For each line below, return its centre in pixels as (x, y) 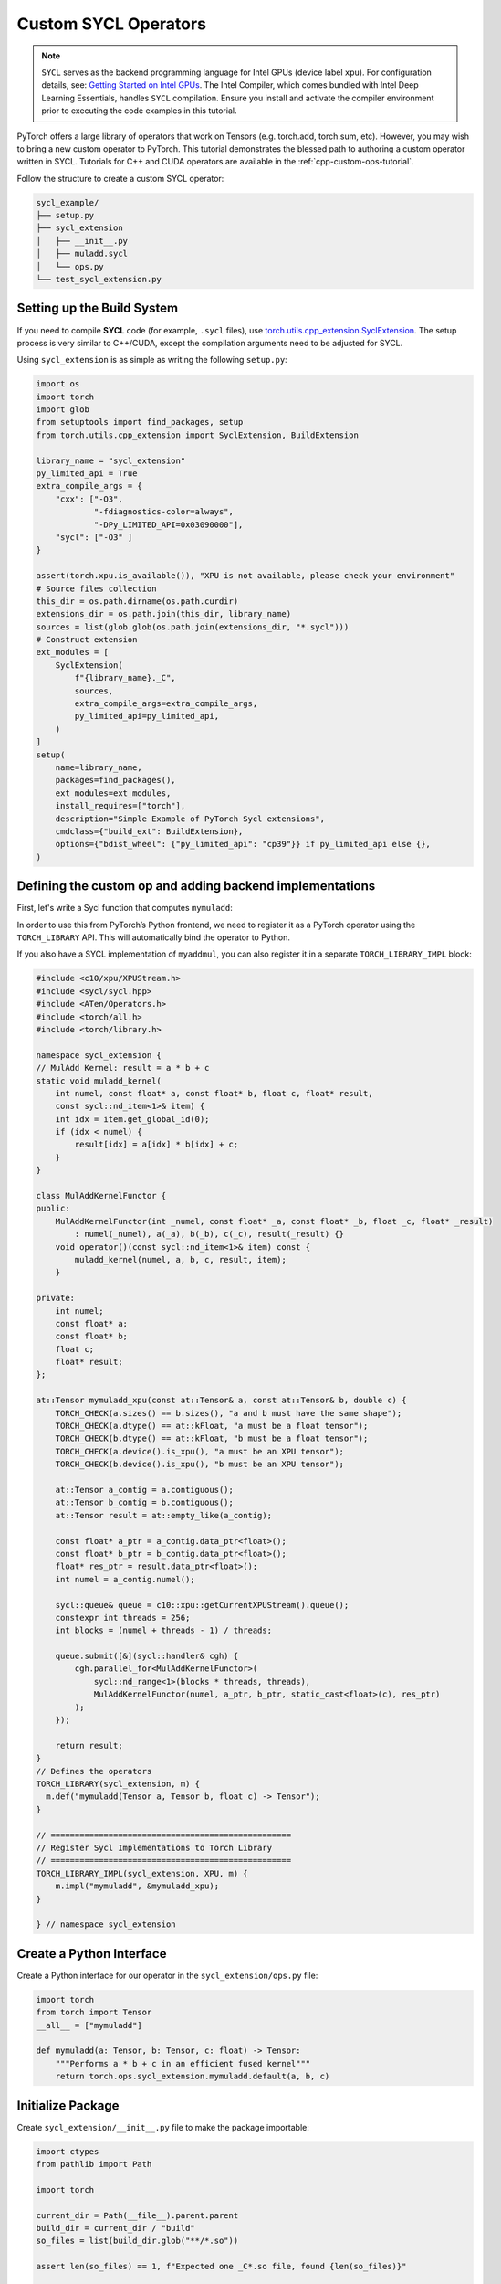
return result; (89, 1745)
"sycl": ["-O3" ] (94, 537)
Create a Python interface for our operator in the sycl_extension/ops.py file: (167, 1975)
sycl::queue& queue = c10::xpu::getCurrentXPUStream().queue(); (202, 1605)
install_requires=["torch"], (120, 806)
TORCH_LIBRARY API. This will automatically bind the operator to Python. (154, 937)
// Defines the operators (94, 1771)
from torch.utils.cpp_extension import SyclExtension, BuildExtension (198, 435)
